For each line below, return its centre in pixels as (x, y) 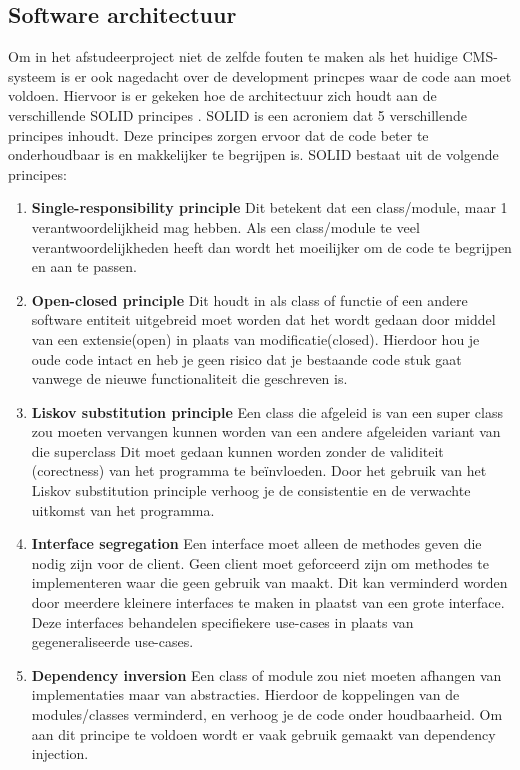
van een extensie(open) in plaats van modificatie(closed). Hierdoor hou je (255, 338)
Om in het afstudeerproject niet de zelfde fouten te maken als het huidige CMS (251, 56)
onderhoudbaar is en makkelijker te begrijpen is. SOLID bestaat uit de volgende (253, 154)
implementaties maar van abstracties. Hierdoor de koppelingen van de (245, 694)
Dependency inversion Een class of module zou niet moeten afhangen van (266, 674)
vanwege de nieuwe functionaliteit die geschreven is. (189, 378)
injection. (60, 753)
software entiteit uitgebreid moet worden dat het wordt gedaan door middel (263, 319)
